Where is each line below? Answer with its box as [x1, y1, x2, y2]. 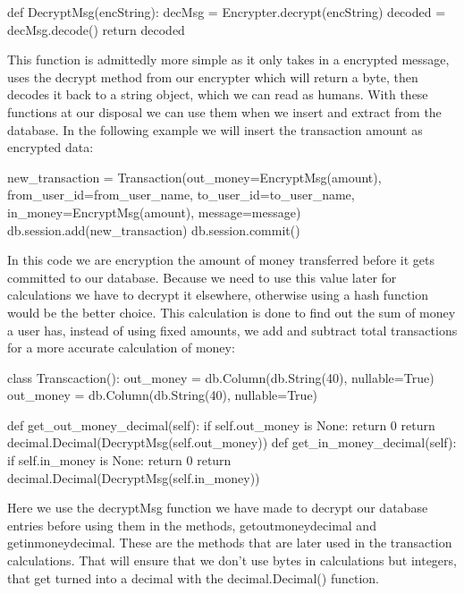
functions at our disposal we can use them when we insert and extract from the [7, 102, 442, 121]
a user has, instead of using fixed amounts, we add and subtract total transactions [7, 320, 458, 339]
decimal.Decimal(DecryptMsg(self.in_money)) [7, 468, 260, 487]
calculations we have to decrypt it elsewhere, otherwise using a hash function [7, 285, 429, 304]
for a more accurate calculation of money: [7, 338, 235, 357]
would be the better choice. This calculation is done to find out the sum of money [7, 302, 456, 321]
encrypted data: [7, 138, 94, 157]
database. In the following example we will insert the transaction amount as [7, 120, 423, 139]
